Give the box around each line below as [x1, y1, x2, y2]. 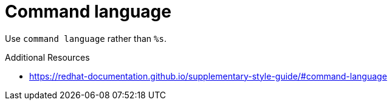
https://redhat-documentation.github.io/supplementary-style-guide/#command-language [29, 70, 387, 81]
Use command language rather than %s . [5, 33, 167, 44]
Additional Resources [5, 52, 90, 63]
